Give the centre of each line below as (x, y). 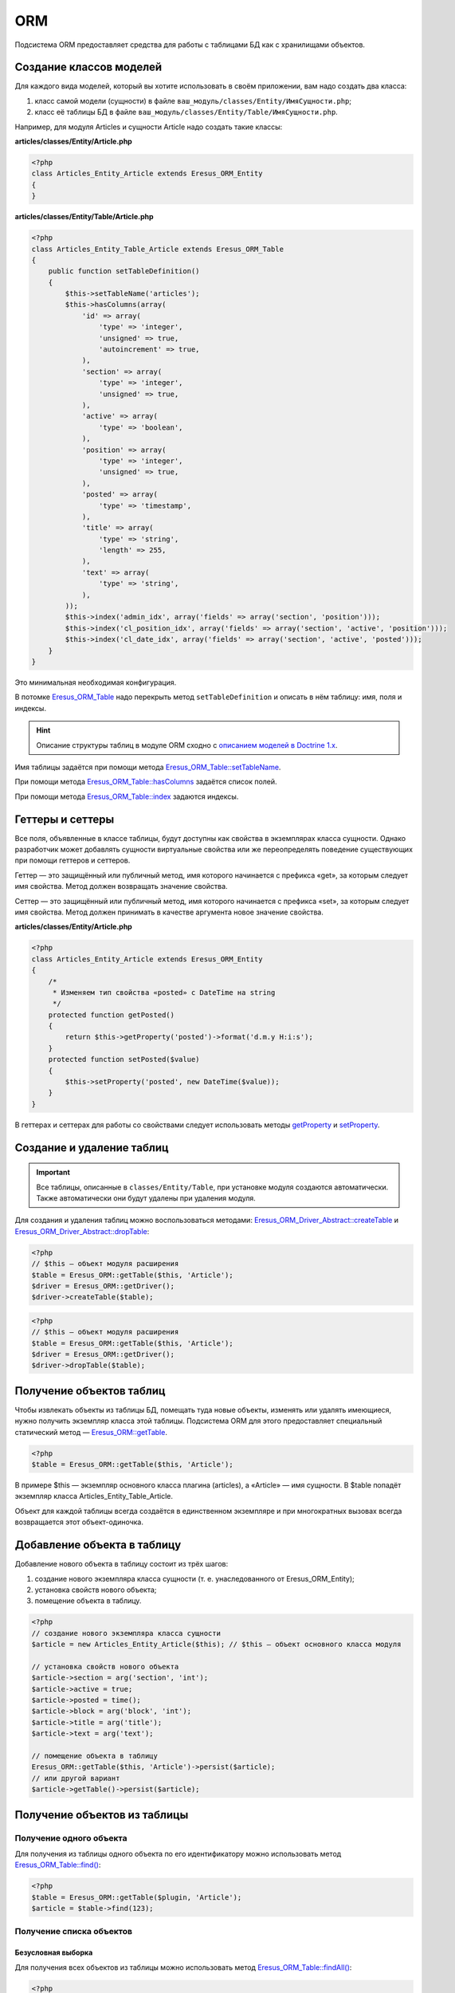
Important (53, 1173)
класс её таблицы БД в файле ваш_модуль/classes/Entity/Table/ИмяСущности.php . (186, 112)
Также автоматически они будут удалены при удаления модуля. (146, 1198)
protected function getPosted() (112, 1015)
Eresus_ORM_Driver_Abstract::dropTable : (82, 1231)
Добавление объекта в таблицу (98, 1545)
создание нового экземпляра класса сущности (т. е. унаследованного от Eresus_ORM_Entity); (194, 1578)
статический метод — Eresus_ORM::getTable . (91, 1432)
